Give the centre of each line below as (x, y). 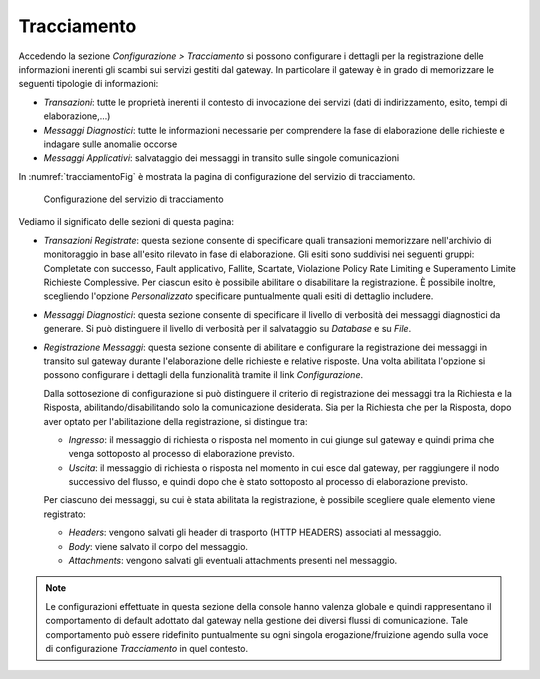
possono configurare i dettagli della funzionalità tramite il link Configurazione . (203, 375)
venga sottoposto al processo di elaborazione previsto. (181, 454)
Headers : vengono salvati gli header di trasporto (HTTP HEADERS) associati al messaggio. (255, 532)
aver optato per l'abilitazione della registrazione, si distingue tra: (175, 421)
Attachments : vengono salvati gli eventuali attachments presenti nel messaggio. (233, 561)
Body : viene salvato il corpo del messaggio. (158, 546)
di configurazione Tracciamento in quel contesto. (147, 648)
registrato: (65, 514)
